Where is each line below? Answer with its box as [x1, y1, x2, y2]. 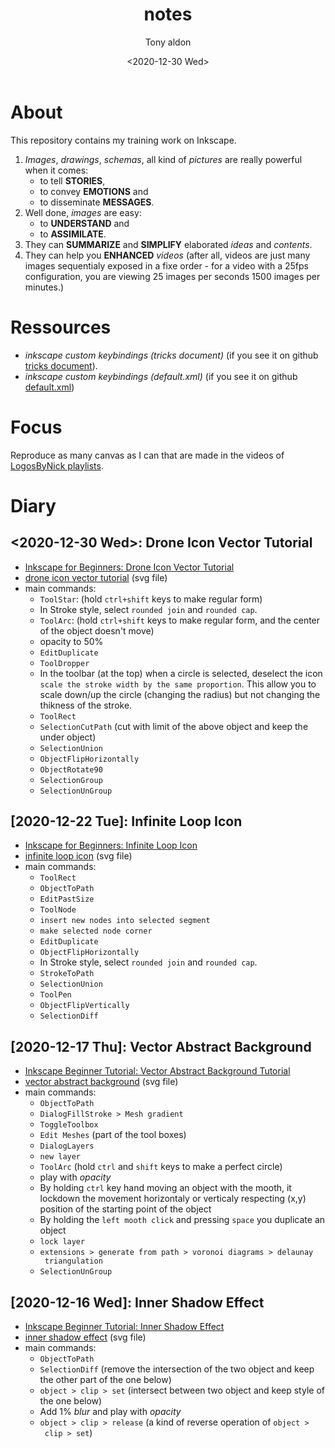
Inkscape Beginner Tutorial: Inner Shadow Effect [24, 1321, 225, 1332]
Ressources [10, 316, 112, 338]
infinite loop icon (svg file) [24, 850, 133, 862]
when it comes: [24, 164, 89, 176]
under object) [39, 731, 97, 743]
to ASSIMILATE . [39, 228, 107, 240]
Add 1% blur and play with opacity [39, 1406, 182, 1417]
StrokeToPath [39, 969, 95, 979]
